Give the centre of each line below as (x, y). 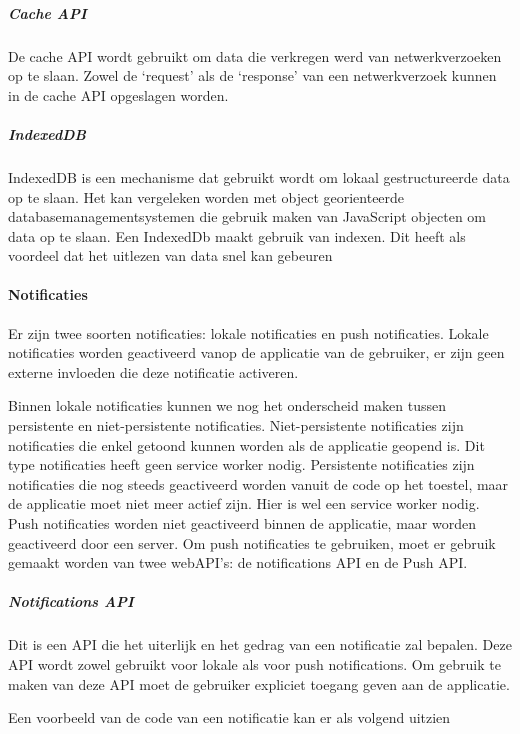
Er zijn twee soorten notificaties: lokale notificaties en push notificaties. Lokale (248, 332)
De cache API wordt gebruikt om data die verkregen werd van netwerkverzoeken (255, 55)
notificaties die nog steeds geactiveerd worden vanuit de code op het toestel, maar (258, 483)
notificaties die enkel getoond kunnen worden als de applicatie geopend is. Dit (246, 444)
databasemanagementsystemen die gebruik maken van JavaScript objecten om (247, 216)
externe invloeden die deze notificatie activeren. (153, 371)
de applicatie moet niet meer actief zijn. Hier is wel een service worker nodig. (244, 503)
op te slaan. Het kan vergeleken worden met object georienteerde (206, 196)
